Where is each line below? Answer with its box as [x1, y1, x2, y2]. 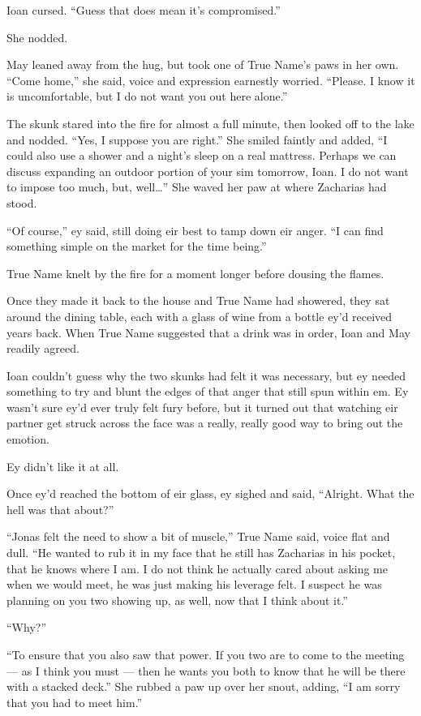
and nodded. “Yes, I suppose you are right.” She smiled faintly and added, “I [6, 131, 388, 148]
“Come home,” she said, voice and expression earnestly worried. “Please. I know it [6, 71, 415, 88]
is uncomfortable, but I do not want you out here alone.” [6, 88, 288, 105]
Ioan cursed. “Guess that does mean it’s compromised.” [6, 2, 281, 18]
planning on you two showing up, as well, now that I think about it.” [6, 591, 348, 608]
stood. [6, 194, 37, 211]
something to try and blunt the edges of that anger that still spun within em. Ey [6, 383, 409, 400]
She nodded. [6, 28, 68, 45]
